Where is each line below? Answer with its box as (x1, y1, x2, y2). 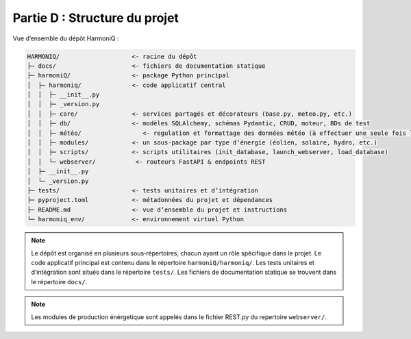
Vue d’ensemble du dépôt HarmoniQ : (12, 34, 119, 42)
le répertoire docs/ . (31, 277, 88, 286)
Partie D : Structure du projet (12, 10, 179, 25)
